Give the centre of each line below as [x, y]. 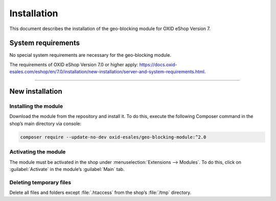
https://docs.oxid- [158, 64]
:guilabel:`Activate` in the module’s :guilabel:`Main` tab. [67, 169]
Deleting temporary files [40, 182]
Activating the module [38, 152]
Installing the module [36, 106]
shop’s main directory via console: [45, 123]
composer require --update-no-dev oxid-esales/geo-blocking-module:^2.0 [113, 137]
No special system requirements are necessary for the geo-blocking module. [90, 55]
